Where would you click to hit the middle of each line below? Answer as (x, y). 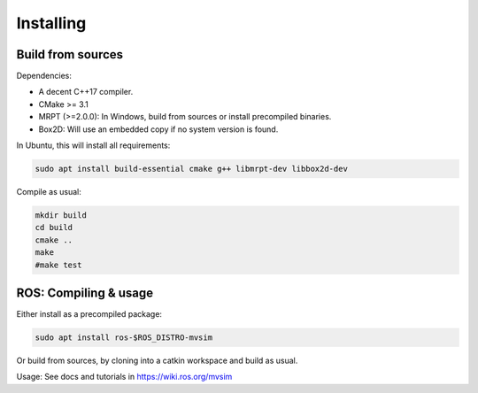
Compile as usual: (49, 191)
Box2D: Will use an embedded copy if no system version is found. (158, 129)
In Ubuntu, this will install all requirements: (93, 145)
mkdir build (61, 215)
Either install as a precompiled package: (89, 314)
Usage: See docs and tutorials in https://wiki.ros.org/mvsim (124, 377)
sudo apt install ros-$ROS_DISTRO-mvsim (123, 338)
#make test (58, 265)
